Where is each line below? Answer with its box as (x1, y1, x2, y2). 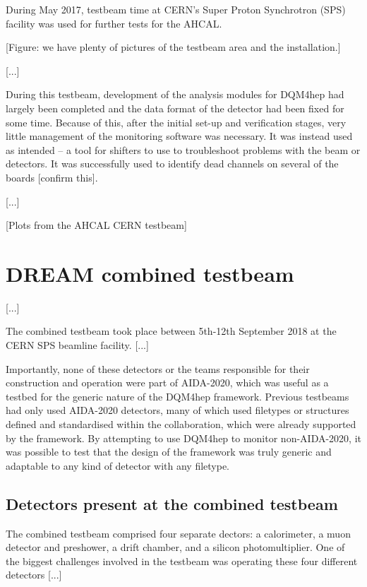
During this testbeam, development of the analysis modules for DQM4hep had (6, 87, 344, 102)
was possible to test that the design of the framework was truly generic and (6, 444, 332, 459)
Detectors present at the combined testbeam (6, 492, 338, 514)
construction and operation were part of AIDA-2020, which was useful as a (6, 375, 329, 390)
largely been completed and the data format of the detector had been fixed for (6, 100, 344, 115)
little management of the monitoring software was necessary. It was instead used (6, 129, 353, 143)
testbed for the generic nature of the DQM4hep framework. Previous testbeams (6, 389, 349, 403)
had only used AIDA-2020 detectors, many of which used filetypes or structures (6, 403, 349, 417)
